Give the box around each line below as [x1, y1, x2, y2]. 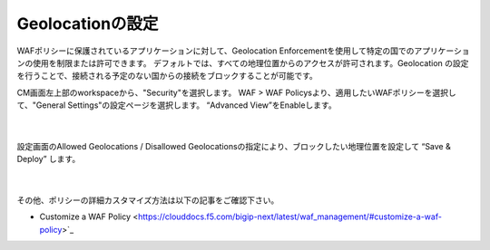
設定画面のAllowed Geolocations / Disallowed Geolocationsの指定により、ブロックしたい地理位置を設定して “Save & [16, 140, 451, 151]
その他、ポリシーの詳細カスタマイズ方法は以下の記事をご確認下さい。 [16, 195, 279, 206]
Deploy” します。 [16, 154, 81, 165]
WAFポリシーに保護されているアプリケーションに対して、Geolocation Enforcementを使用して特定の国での [16, 45, 415, 56]
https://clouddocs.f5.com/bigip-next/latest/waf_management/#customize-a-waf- [137, 211, 442, 222]
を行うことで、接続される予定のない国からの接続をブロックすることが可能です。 [16, 71, 318, 82]
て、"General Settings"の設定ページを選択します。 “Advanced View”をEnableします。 [16, 100, 337, 111]
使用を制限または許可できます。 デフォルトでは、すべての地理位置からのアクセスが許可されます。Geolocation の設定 [32, 57, 469, 68]
